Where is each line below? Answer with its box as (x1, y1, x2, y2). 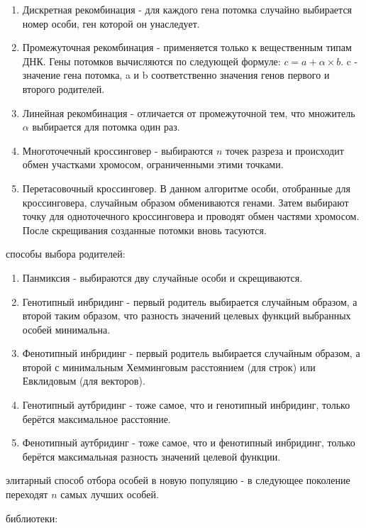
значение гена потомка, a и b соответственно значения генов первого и (22, 67, 330, 82)
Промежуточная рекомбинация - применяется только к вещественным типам (22, 40, 352, 55)
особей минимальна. (22, 321, 111, 336)
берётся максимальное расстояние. (22, 411, 171, 426)
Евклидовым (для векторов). (22, 373, 145, 388)
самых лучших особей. (60, 487, 159, 502)
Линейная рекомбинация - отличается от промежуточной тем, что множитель (22, 105, 355, 120)
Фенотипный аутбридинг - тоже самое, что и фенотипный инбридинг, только (22, 435, 355, 450)
